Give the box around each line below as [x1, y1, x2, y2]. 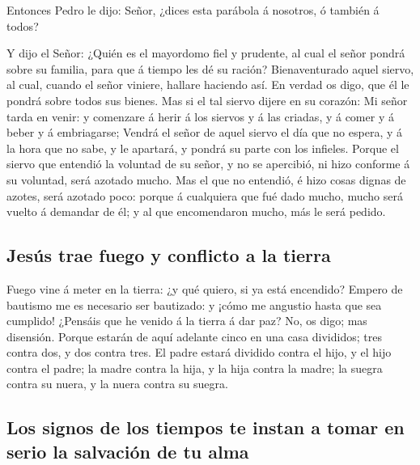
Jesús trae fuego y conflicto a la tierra [6, 243, 331, 268]
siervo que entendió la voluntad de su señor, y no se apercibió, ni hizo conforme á [6, 155, 410, 172]
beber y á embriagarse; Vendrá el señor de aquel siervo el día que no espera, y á [6, 124, 402, 141]
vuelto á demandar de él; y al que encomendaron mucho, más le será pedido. [6, 203, 386, 220]
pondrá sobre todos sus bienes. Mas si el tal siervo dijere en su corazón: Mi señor [6, 91, 408, 108]
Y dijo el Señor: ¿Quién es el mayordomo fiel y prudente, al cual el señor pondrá [6, 44, 405, 61]
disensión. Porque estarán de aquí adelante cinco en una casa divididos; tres [6, 328, 382, 345]
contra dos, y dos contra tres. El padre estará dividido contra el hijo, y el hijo [6, 344, 392, 361]
